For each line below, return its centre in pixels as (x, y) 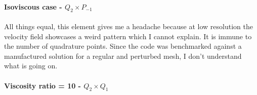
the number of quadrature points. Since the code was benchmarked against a (123, 46)
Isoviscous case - (33, 6)
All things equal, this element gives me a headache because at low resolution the (128, 26)
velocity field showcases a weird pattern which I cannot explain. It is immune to (128, 36)
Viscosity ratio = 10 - (42, 85)
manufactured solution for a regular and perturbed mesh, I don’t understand (123, 56)
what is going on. (31, 66)
